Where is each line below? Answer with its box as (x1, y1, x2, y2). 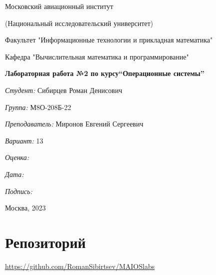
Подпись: (5, 185, 32, 196)
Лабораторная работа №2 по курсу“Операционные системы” (5, 68, 205, 78)
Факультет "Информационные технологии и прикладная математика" (5, 34, 213, 45)
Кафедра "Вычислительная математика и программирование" (5, 51, 189, 61)
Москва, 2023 (5, 202, 46, 213)
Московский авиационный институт (5, 1, 113, 11)
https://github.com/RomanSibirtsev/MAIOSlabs (5, 260, 155, 271)
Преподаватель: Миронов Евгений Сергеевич (5, 118, 144, 129)
